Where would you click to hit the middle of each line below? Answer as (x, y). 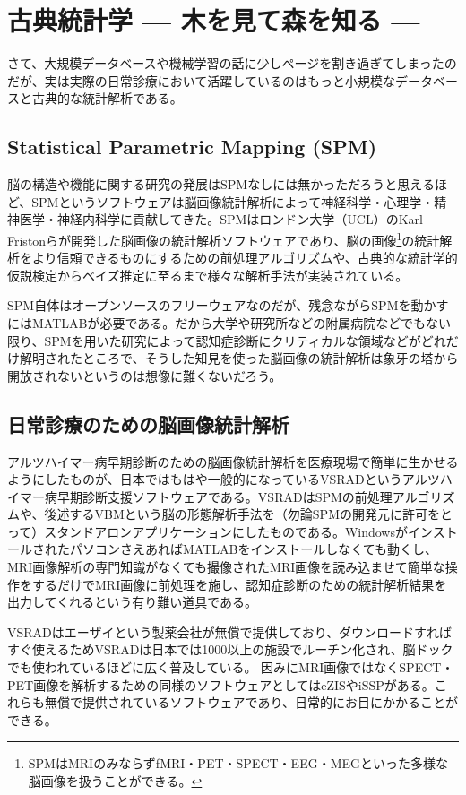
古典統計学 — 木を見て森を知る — (214, 20)
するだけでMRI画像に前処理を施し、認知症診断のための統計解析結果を (239, 584)
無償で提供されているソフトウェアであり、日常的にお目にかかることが (251, 702)
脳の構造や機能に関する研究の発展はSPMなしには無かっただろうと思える (221, 184)
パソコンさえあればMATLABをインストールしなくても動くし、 (254, 549)
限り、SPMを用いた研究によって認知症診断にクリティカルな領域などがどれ (227, 340)
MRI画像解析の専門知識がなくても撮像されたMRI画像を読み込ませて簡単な (226, 567)
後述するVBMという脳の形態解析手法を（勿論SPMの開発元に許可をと (248, 514)
